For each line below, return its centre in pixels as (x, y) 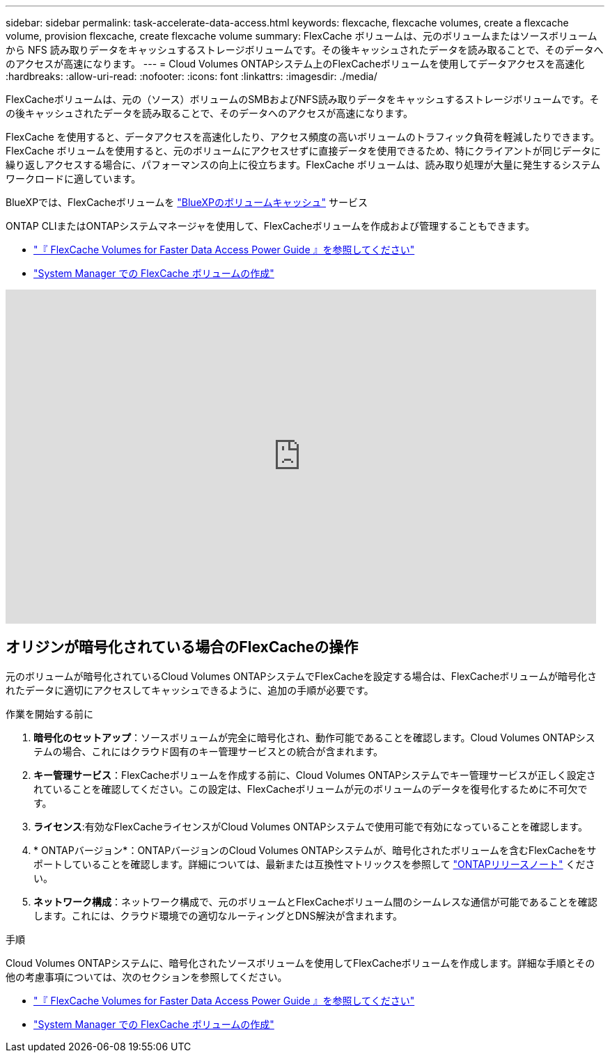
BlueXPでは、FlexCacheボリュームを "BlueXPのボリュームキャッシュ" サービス (187, 202)
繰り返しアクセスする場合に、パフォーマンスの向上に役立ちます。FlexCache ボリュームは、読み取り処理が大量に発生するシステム (303, 165)
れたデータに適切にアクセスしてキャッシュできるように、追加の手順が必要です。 (190, 690)
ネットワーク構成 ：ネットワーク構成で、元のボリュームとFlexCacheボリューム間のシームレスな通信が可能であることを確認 (315, 901)
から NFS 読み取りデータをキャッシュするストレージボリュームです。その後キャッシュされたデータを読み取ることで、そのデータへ (305, 50)
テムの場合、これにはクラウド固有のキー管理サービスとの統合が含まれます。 (209, 751)
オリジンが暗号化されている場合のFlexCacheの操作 (182, 647)
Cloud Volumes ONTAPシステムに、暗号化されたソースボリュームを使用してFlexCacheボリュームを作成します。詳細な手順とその (300, 963)
